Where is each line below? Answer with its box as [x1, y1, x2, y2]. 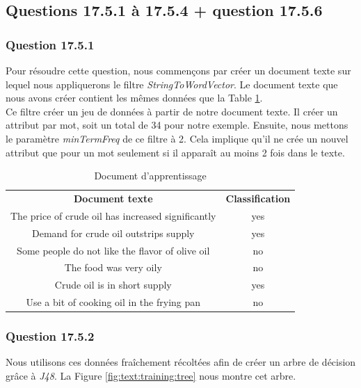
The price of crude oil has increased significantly [10, 208, 216, 223]
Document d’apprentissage [94, 168, 207, 183]
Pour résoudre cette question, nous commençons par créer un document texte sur [6, 63, 351, 77]
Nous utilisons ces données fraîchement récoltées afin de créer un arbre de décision [6, 355, 356, 369]
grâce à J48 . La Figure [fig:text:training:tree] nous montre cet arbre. [6, 368, 296, 382]
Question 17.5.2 [6, 328, 95, 345]
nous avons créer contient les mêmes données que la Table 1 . [6, 90, 263, 105]
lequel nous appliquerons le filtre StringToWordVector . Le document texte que [6, 76, 338, 91]
